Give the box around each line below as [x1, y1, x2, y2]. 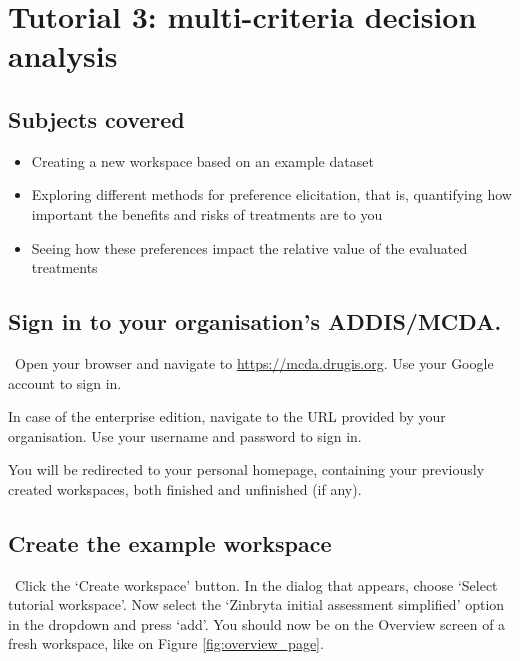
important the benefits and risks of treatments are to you [31, 203, 383, 224]
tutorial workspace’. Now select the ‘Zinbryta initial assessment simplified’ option [8, 594, 505, 615]
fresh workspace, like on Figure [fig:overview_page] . [8, 633, 324, 654]
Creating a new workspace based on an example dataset [31, 150, 374, 171]
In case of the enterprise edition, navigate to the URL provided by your [8, 406, 446, 427]
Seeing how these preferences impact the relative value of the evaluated [31, 237, 468, 258]
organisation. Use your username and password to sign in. [8, 425, 362, 446]
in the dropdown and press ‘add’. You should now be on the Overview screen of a [8, 613, 506, 634]
